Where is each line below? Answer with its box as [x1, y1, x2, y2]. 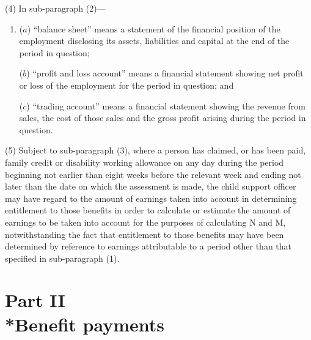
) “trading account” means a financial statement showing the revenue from [26, 99, 306, 112]
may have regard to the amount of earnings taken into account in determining [5, 191, 297, 204]
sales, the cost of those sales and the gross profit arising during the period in [19, 111, 306, 124]
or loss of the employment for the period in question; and [19, 78, 234, 91]
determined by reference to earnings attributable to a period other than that [5, 240, 291, 253]
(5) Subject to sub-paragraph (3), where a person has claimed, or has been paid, [5, 144, 306, 157]
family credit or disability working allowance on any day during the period [5, 155, 284, 168]
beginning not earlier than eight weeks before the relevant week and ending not [5, 168, 301, 180]
